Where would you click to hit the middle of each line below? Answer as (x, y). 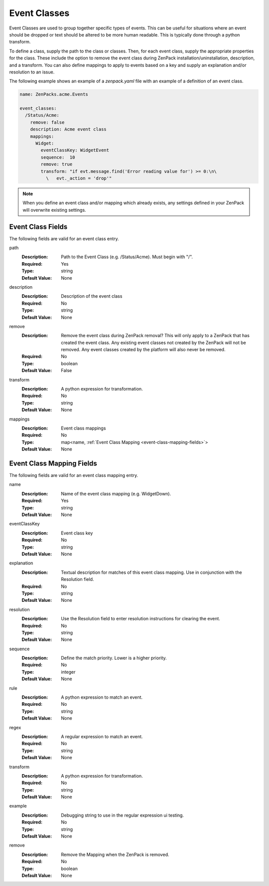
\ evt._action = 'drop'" (79, 178)
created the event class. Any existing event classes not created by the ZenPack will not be (153, 343)
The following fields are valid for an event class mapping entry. (74, 475)
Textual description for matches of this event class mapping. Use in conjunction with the (151, 572)
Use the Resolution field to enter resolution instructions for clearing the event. (140, 619)
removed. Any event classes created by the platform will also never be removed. (143, 350)
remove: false (47, 122)
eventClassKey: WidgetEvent (75, 150)
